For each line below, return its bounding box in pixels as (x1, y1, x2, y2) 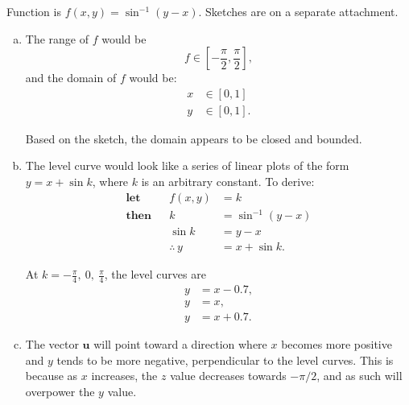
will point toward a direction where (93, 336, 267, 353)
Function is (6, 3, 61, 19)
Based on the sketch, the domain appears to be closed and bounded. (25, 130, 362, 147)
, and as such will (316, 367, 403, 384)
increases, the (91, 367, 158, 384)
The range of (25, 30, 89, 47)
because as (25, 367, 78, 384)
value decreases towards (170, 367, 287, 384)
